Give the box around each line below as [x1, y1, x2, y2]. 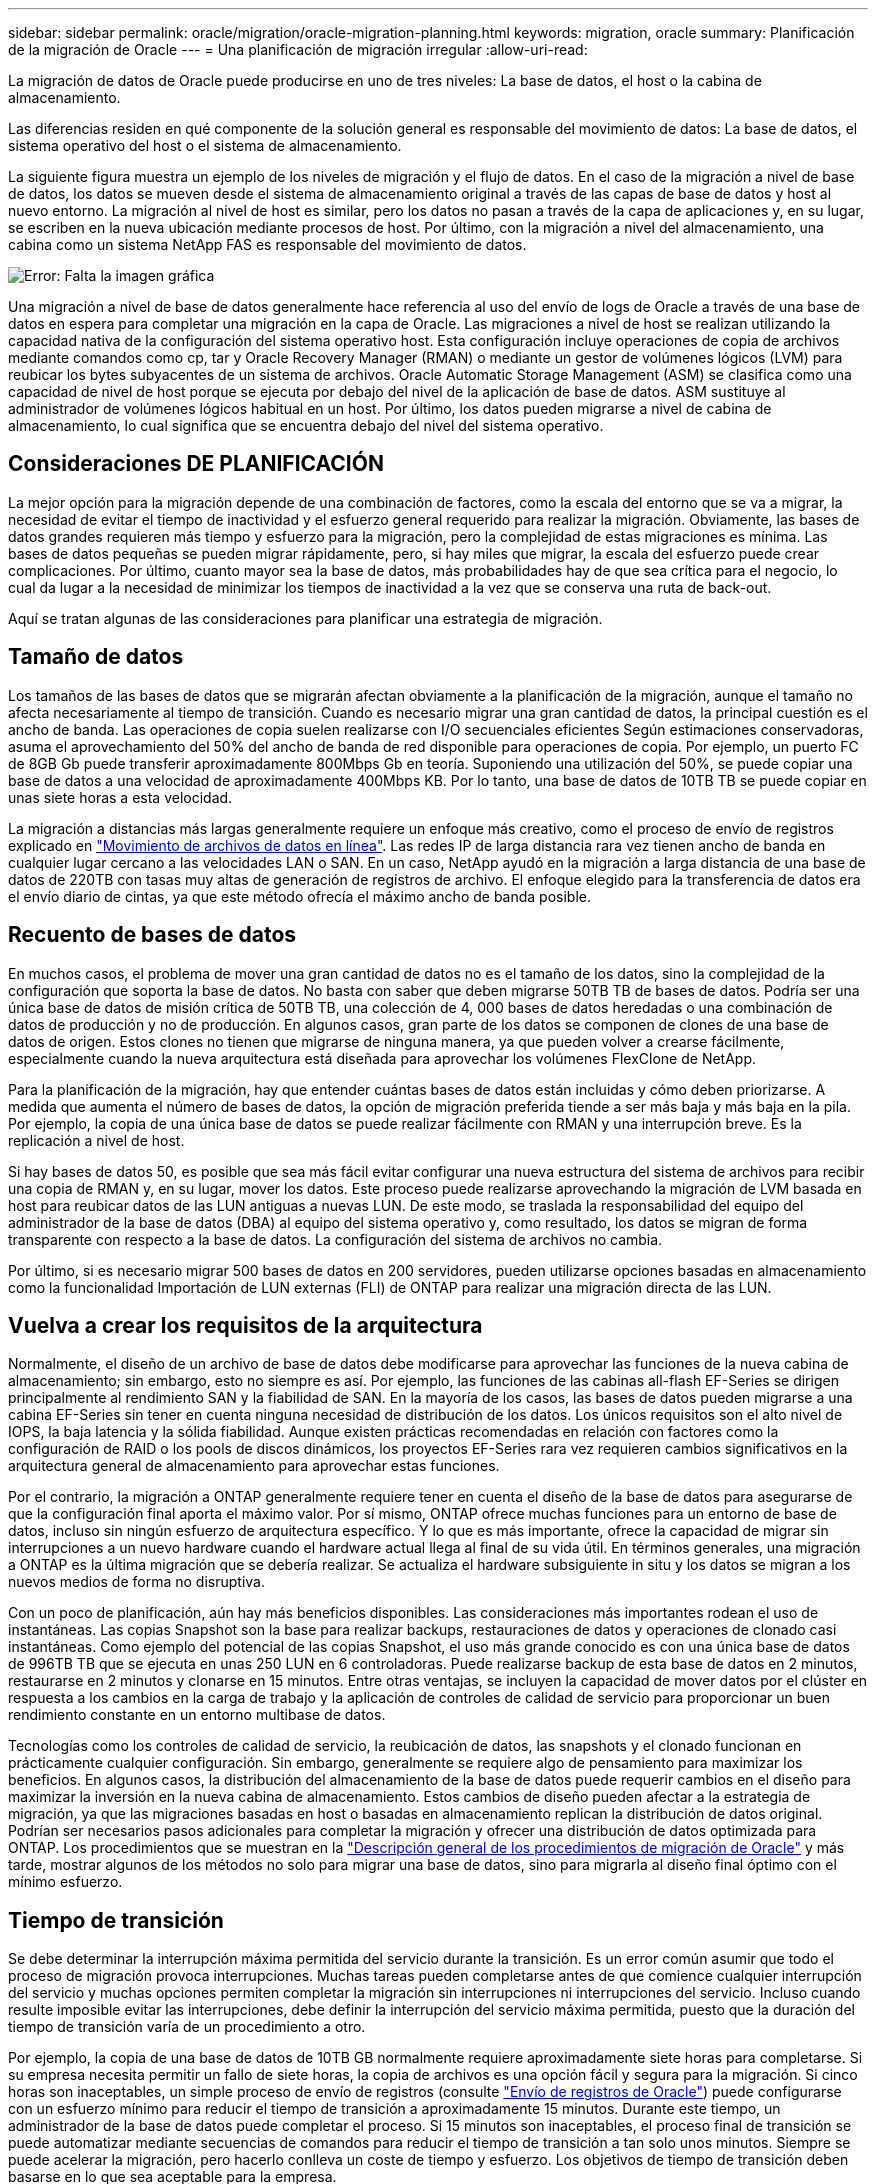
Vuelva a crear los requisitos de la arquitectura [8, 1312, 483, 1338]
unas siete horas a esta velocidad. [8, 788, 233, 806]
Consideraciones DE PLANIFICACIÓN [8, 451, 384, 477]
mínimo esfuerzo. [8, 1873, 123, 1891]
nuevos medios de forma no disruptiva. [8, 1573, 265, 1591]
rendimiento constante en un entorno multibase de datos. [8, 1706, 386, 1724]
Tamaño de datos [8, 644, 184, 670]
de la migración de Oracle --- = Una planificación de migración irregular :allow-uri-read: [8, 41, 588, 58]
